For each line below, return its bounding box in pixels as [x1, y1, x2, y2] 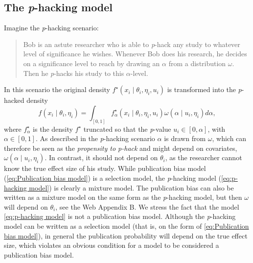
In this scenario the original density [4, 84, 110, 95]
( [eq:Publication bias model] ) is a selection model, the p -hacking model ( [4, 173, 221, 183]
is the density [33, 123, 73, 134]
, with [207, 123, 226, 134]
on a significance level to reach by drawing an [23, 58, 160, 68]
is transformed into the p [167, 84, 242, 95]
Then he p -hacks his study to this [23, 68, 124, 78]
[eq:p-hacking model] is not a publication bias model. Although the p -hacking [4, 211, 236, 221]
